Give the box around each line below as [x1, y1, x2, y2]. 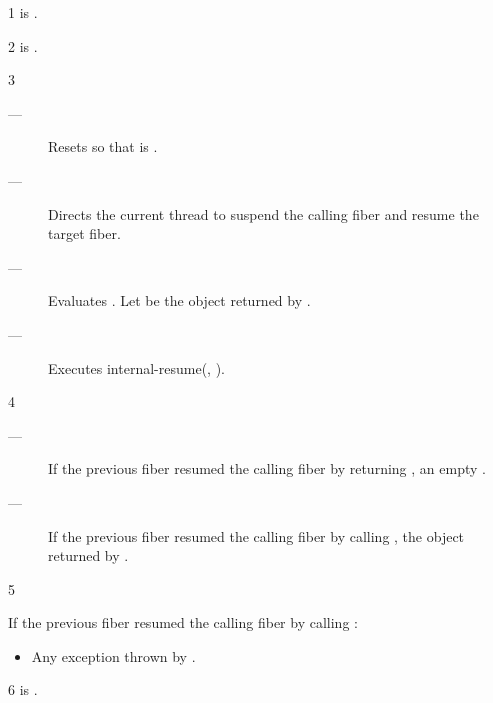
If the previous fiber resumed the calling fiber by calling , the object [48, 525, 465, 546]
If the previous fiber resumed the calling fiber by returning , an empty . [48, 458, 486, 479]
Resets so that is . [48, 136, 158, 157]
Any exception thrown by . [31, 645, 196, 666]
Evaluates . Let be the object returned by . [48, 290, 311, 311]
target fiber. [48, 223, 121, 244]
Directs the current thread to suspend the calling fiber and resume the [48, 203, 479, 224]
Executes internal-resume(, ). [48, 357, 225, 378]
